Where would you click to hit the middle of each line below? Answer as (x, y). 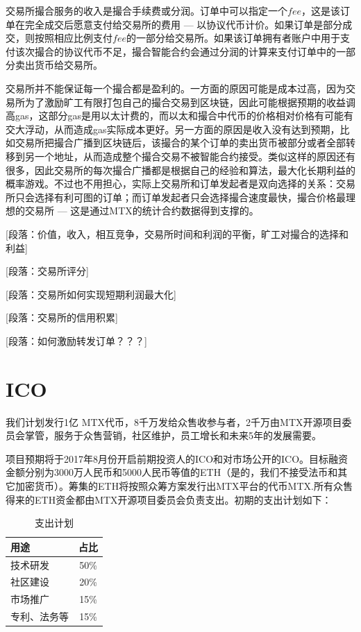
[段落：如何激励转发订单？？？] (76, 340)
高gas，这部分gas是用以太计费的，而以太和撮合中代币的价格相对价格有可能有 (180, 116)
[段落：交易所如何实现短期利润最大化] (91, 294)
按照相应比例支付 (73, 38)
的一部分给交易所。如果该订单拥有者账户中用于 (233, 38)
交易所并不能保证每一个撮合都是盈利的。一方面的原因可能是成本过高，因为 (176, 88)
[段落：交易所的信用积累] (62, 317)
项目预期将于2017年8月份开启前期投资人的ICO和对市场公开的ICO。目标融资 (177, 458)
